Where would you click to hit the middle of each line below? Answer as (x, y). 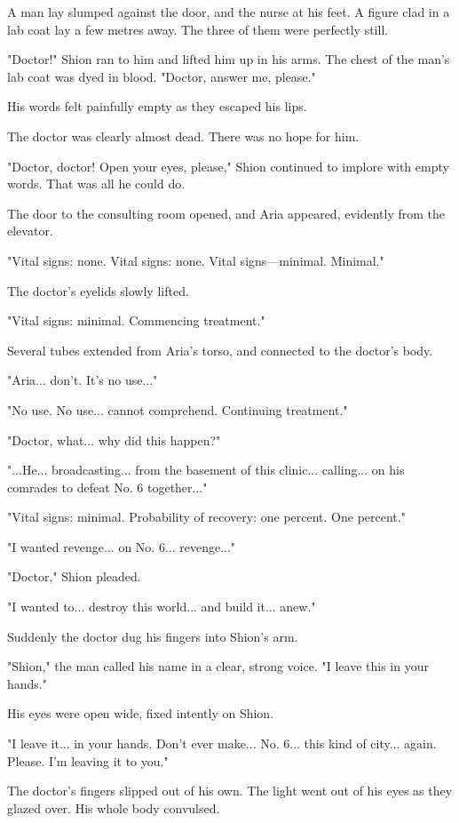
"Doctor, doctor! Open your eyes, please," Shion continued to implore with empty (228, 166)
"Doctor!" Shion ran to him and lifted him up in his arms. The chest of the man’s (229, 59)
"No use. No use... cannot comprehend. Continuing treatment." (178, 409)
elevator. (30, 231)
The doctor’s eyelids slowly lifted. (98, 290)
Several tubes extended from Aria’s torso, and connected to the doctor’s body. (220, 350)
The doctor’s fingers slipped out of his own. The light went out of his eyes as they (230, 791)
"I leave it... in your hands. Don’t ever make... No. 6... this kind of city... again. (222, 743)
